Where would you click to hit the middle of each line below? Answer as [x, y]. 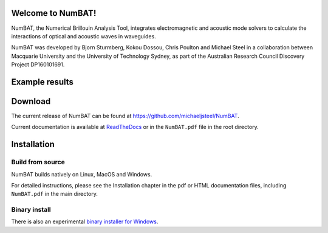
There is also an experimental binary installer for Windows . [85, 221]
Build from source [38, 162]
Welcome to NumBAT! [54, 13]
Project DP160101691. [38, 64]
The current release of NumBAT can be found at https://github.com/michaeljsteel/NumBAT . [125, 116]
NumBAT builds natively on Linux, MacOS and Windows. [82, 174]
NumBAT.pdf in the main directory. [55, 194]
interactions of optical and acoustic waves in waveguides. [84, 36]
